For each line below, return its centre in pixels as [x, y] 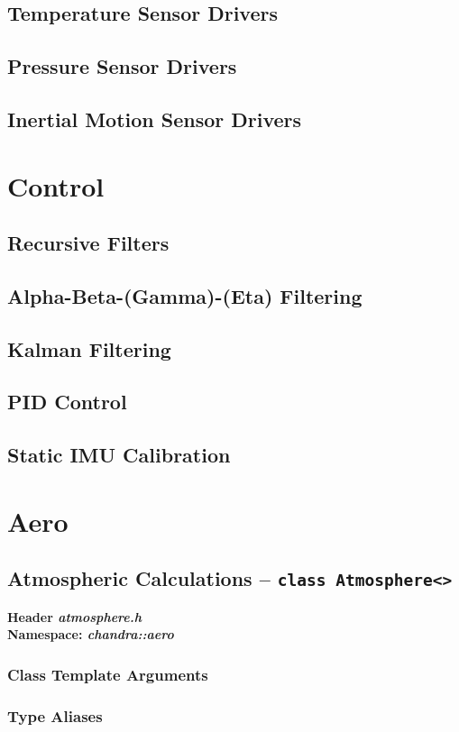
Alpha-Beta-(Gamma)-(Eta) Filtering [185, 295]
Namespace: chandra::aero [91, 634]
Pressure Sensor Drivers [122, 66]
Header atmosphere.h [75, 616]
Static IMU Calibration [119, 455]
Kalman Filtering [89, 348]
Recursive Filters [88, 243]
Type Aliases [55, 715]
